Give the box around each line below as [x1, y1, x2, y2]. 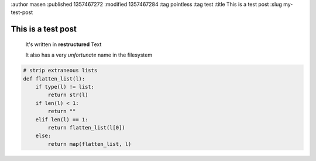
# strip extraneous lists [23, 67, 98, 74]
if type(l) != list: [35, 83, 95, 90]
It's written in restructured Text [25, 41, 102, 48]
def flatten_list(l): [23, 75, 85, 82]
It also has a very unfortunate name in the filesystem [25, 51, 152, 58]
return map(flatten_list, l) [47, 141, 132, 147]
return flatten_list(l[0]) [47, 124, 125, 131]
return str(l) [47, 92, 88, 99]
